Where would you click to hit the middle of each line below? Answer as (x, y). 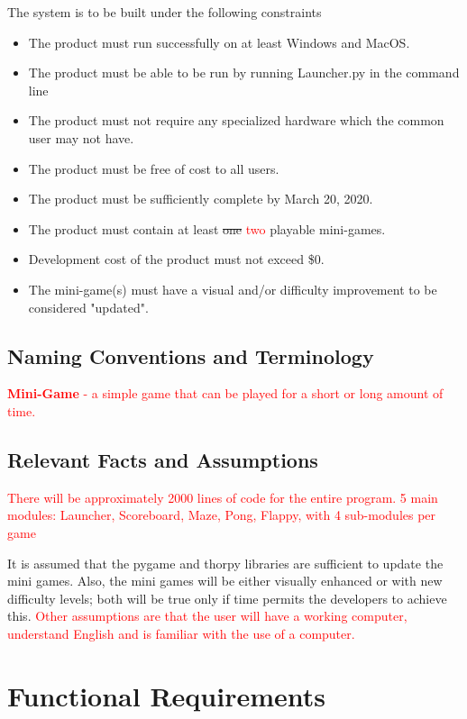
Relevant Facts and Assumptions (163, 459)
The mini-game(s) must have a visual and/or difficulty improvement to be (233, 289)
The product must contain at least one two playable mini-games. (207, 228)
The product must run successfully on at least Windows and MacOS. (219, 42)
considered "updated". (88, 307)
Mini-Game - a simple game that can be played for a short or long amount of (225, 393)
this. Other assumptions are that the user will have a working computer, (207, 616)
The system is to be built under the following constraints (165, 12)
